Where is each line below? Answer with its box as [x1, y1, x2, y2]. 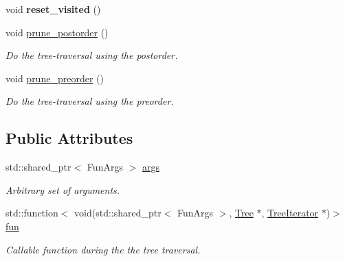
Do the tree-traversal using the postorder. [5, 48, 178, 62]
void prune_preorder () [5, 71, 104, 85]
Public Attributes [5, 127, 133, 149]
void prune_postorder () [5, 25, 109, 39]
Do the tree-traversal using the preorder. [5, 94, 174, 108]
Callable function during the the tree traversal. [5, 242, 201, 256]
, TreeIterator [261, 206, 319, 220]
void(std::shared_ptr [74, 206, 162, 220]
